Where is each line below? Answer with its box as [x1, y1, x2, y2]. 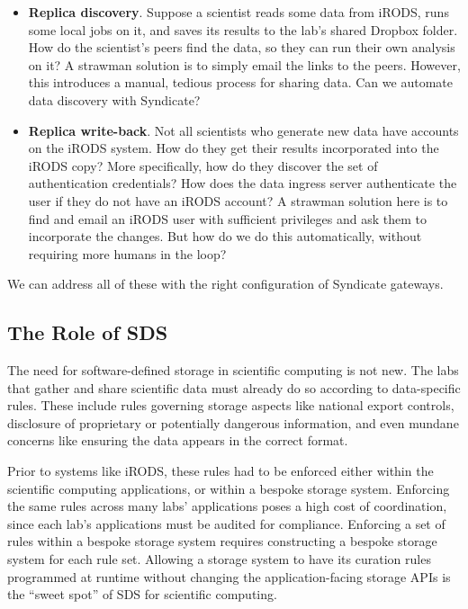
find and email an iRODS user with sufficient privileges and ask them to [28, 209, 427, 228]
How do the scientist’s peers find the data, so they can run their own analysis [28, 38, 455, 57]
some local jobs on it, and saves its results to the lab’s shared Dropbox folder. [28, 20, 458, 39]
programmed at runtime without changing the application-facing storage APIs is [7, 567, 451, 586]
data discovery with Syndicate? [28, 90, 201, 109]
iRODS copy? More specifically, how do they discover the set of [28, 156, 378, 175]
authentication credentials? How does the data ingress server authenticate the [28, 174, 457, 193]
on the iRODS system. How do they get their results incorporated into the [28, 139, 439, 157]
